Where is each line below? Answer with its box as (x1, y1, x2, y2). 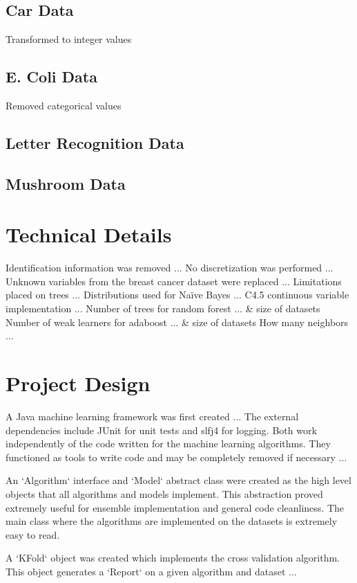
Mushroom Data (6, 172, 126, 194)
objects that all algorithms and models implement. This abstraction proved (6, 486, 323, 501)
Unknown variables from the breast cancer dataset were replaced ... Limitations (6, 273, 342, 288)
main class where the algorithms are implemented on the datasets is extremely (6, 514, 338, 528)
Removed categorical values (6, 98, 122, 112)
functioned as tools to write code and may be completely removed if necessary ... (6, 449, 347, 464)
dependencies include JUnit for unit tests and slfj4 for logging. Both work (6, 422, 317, 437)
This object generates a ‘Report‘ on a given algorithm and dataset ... (6, 564, 297, 578)
